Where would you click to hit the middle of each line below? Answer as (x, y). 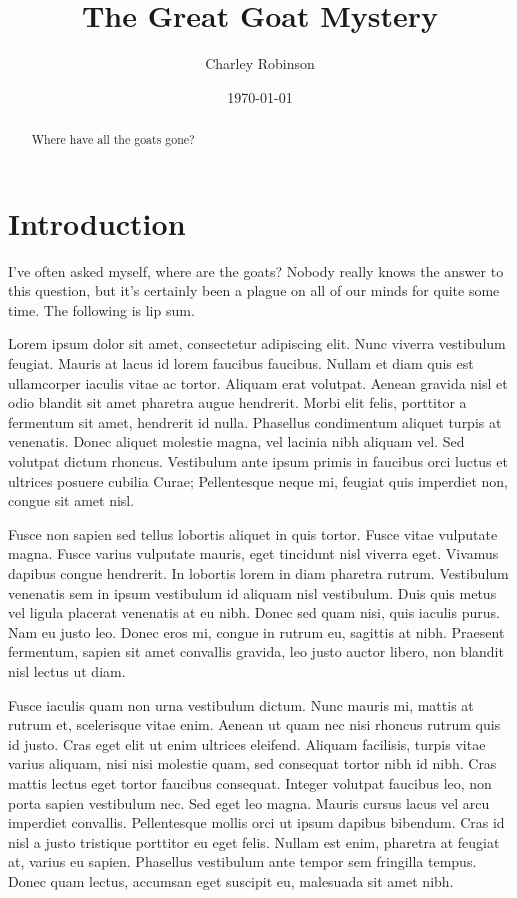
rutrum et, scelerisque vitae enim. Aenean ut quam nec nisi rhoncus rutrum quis (254, 724)
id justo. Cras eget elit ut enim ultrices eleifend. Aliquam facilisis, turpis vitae (247, 743)
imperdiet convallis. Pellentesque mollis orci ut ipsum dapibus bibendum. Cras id (256, 822)
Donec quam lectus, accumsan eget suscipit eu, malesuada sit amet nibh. (231, 880)
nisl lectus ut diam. (67, 670)
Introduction (97, 222)
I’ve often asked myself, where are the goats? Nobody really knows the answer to (256, 270)
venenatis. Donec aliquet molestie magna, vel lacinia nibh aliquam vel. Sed (236, 441)
